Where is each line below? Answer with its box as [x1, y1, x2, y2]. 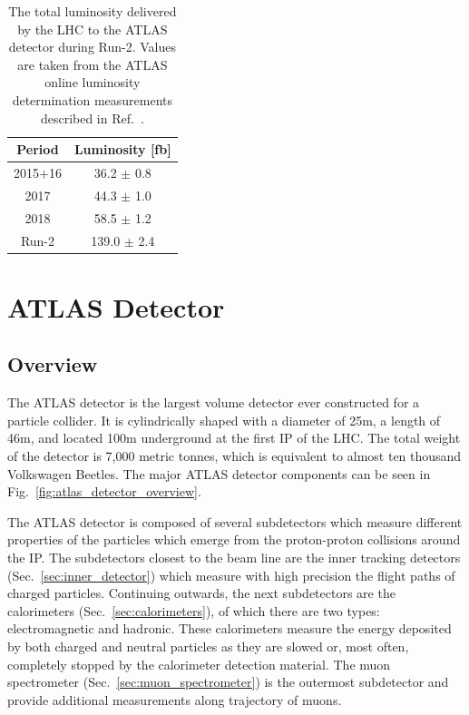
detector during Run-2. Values [8, 37, 176, 56]
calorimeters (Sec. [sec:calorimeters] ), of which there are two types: [7, 601, 380, 620]
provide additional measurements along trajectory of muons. [7, 690, 342, 709]
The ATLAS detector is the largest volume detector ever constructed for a [7, 393, 420, 412]
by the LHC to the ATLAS [17, 19, 168, 38]
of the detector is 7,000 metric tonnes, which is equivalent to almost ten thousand [7, 446, 462, 465]
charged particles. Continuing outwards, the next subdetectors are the [7, 583, 396, 602]
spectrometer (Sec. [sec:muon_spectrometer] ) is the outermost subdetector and [7, 672, 449, 691]
